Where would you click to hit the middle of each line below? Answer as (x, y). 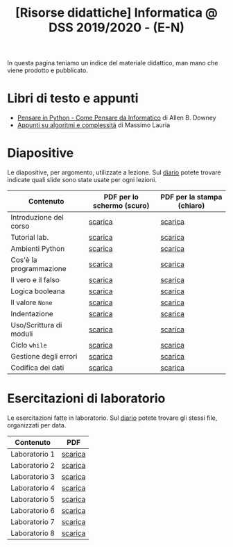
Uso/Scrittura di (36, 325)
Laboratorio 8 (33, 533)
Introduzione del (37, 218)
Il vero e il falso (35, 280)
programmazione (39, 269)
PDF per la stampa (191, 197)
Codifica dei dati (37, 368)
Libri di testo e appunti (73, 98)
